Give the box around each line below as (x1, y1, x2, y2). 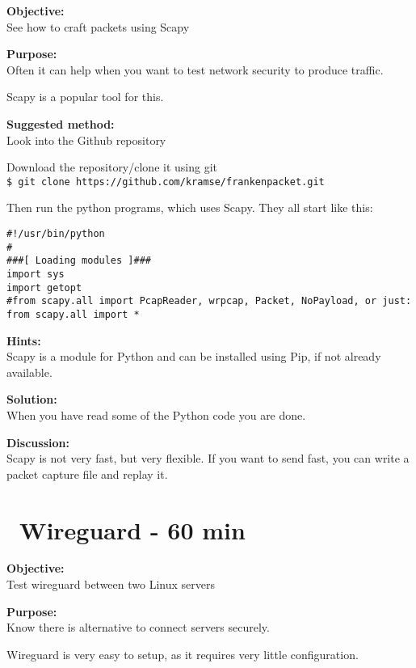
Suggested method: (6, 115, 115, 132)
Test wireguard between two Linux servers (6, 576, 215, 593)
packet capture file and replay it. (6, 465, 168, 482)
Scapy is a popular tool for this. (6, 88, 164, 105)
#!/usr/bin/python (6, 228, 105, 239)
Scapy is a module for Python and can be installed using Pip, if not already (6, 348, 381, 365)
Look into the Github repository (6, 131, 166, 148)
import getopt (6, 281, 82, 294)
